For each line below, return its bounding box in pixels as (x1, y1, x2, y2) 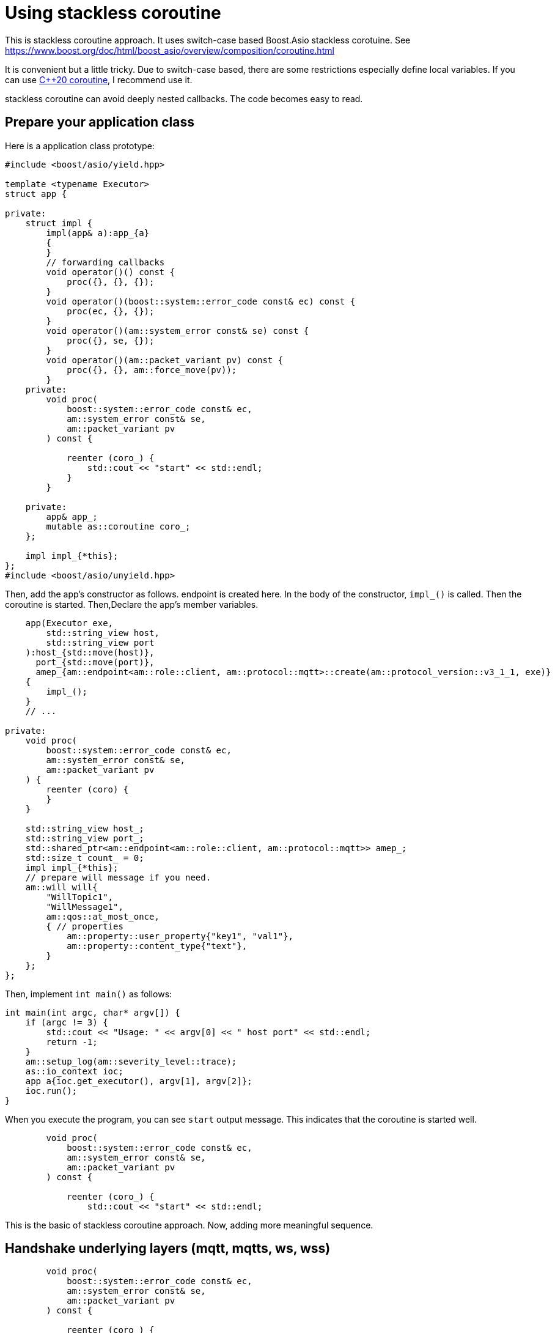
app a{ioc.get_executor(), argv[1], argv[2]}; (25, 1076, 252, 1086)
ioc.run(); (25, 1085, 78, 1096)
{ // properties (46, 921, 123, 931)
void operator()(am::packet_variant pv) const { (46, 355, 284, 365)
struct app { (5, 188, 67, 199)
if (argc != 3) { (25, 1017, 108, 1027)
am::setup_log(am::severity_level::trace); (25, 1056, 237, 1066)
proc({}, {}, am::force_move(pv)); (67, 364, 237, 375)
